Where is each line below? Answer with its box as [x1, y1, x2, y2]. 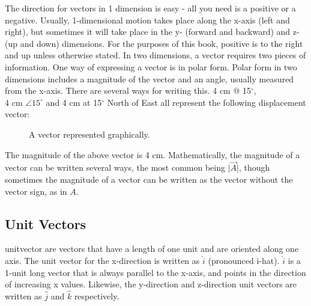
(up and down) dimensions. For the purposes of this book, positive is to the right [5, 37, 303, 49]
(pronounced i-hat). [208, 254, 280, 266]
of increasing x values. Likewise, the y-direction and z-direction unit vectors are [5, 278, 297, 290]
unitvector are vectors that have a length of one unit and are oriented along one [5, 242, 299, 255]
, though [238, 161, 270, 174]
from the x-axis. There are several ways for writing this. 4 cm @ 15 [5, 84, 251, 97]
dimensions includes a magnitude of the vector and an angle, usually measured [5, 72, 294, 85]
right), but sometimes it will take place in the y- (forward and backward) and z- [5, 25, 300, 38]
